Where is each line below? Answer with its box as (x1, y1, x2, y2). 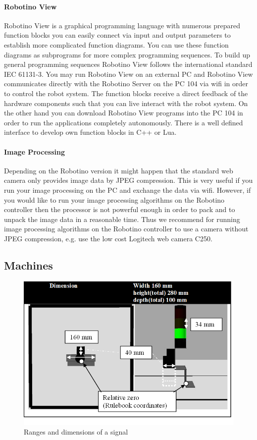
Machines (4, 257, 53, 273)
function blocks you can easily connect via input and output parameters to (4, 30, 231, 40)
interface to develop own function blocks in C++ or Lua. (4, 127, 177, 137)
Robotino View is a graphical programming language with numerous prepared (4, 20, 241, 30)
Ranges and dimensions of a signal (24, 427, 128, 437)
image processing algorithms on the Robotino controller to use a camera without (4, 223, 249, 234)
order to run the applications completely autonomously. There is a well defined (4, 117, 243, 127)
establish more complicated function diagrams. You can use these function (4, 39, 229, 50)
